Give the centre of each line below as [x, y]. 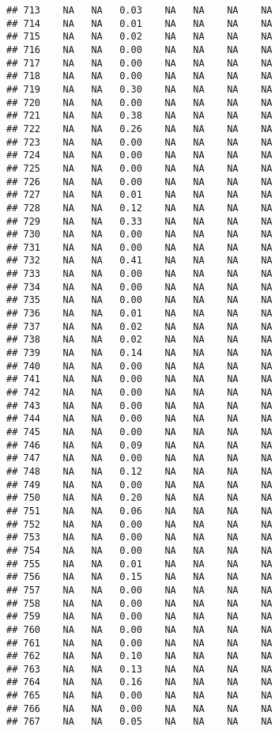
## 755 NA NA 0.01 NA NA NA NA [139, 564]
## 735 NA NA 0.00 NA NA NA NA [139, 300]
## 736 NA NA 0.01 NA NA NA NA [139, 314]
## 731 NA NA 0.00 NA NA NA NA [139, 247]
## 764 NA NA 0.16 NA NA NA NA [139, 682]
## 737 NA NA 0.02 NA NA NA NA [139, 326]
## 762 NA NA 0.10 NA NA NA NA [139, 656]
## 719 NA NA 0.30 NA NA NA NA [139, 89]
